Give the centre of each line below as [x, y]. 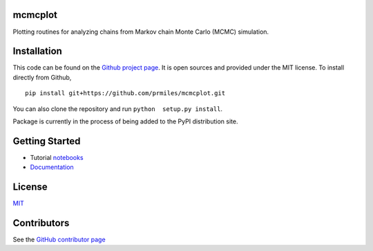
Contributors [41, 223]
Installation [37, 51]
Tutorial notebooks [57, 157]
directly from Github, [42, 77]
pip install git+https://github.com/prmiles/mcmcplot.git [125, 93]
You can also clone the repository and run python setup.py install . [118, 109]
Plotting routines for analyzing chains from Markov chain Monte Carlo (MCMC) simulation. [141, 32]
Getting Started [47, 141]
